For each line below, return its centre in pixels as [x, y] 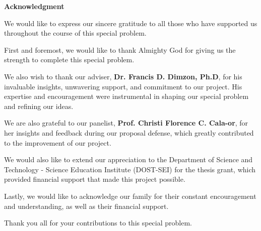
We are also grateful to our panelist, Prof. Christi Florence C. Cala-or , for [126, 123]
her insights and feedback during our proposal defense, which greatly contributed [129, 132]
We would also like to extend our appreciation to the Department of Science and [128, 159]
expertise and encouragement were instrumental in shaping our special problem [126, 96]
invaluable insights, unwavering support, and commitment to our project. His [123, 86]
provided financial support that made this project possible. [95, 179]
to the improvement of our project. [58, 142]
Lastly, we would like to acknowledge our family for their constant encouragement [130, 196]
